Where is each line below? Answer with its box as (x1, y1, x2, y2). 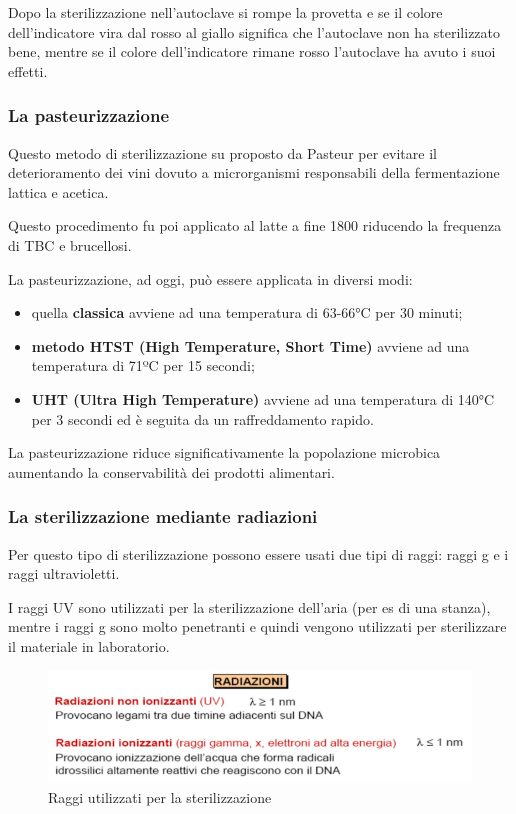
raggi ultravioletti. (8, 563, 120, 584)
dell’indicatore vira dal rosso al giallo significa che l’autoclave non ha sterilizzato (8, 21, 501, 42)
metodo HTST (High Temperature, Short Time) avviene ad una (31, 335, 470, 356)
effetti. (8, 60, 48, 81)
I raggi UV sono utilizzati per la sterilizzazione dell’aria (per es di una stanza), (8, 596, 491, 617)
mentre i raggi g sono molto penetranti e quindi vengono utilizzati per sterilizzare (8, 616, 507, 637)
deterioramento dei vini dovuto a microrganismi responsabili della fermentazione (8, 162, 500, 183)
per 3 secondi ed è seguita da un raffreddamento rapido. (31, 408, 374, 429)
